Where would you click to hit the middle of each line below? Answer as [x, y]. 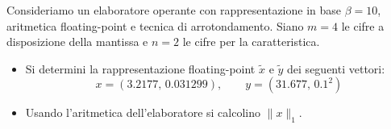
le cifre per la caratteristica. [251, 42]
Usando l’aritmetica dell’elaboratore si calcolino [143, 112]
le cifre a [363, 25]
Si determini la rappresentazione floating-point [140, 68]
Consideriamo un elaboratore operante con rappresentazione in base [174, 10]
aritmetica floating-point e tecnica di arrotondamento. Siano [155, 25]
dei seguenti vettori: [336, 68]
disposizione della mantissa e [77, 42]
